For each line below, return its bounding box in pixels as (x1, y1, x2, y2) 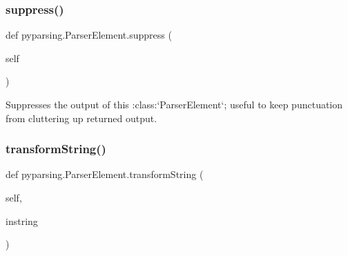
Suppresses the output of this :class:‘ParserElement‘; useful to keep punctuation (6, 97, 343, 111)
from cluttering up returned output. (6, 110, 157, 125)
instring (6, 213, 38, 228)
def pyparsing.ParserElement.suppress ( (6, 28, 172, 42)
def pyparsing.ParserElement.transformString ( (6, 167, 204, 181)
